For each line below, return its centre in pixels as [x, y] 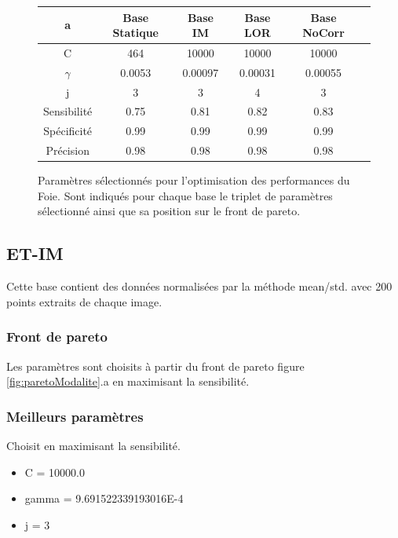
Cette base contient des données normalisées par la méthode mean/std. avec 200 [199, 286]
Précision [68, 150]
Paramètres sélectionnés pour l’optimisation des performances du [194, 180]
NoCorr [323, 33]
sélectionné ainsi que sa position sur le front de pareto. [169, 211]
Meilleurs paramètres [75, 416]
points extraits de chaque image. [84, 301]
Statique [135, 33]
